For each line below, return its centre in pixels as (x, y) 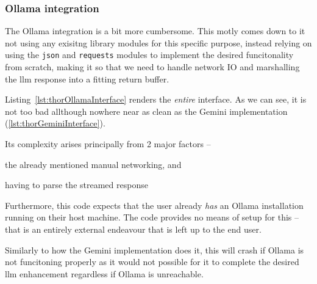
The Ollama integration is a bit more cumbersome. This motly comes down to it (155, 31)
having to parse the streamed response (77, 185)
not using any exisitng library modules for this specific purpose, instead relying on (158, 42)
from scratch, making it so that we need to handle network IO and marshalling (152, 67)
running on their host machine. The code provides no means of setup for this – (152, 217)
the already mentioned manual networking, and (93, 164)
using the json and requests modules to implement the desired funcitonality (149, 55)
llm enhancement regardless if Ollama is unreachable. (104, 273)
